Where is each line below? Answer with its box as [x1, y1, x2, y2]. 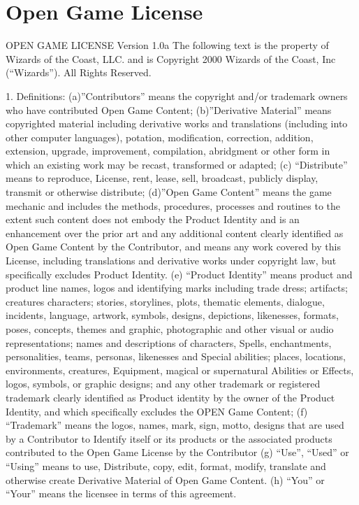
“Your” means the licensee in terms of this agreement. [6, 486, 237, 501]
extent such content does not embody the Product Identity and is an [6, 212, 300, 227]
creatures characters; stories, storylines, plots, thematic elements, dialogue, [6, 294, 325, 308]
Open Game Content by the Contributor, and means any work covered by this [6, 239, 341, 254]
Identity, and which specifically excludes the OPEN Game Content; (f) [6, 404, 308, 418]
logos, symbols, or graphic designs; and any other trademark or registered [6, 376, 321, 391]
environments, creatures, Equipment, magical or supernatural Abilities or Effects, [6, 362, 354, 377]
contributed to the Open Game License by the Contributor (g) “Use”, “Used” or [6, 445, 349, 460]
